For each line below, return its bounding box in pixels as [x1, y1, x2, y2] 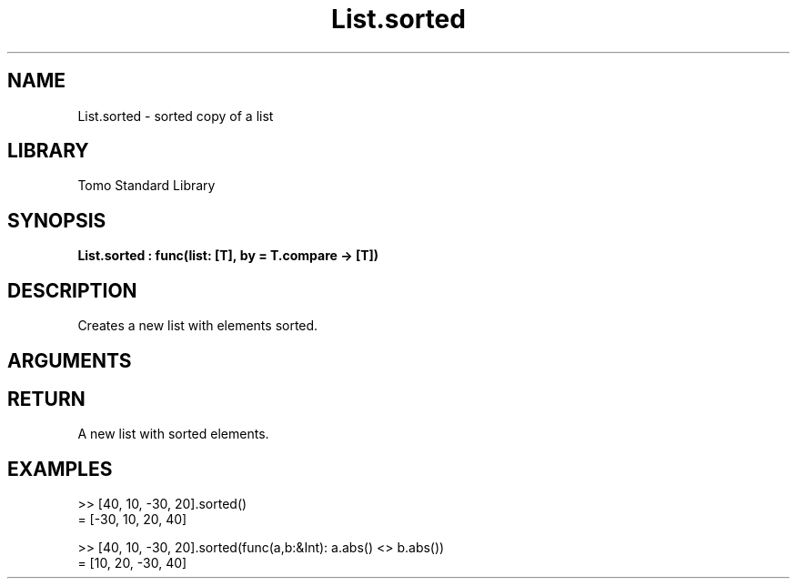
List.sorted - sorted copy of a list [77, 107, 274, 124]
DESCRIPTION [7, 278, 137, 302]
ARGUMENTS [7, 349, 132, 372]
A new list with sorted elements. [77, 426, 269, 442]
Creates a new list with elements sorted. [77, 318, 318, 334]
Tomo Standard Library [77, 177, 216, 194]
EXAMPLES [7, 457, 113, 480]
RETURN [7, 387, 86, 410]
